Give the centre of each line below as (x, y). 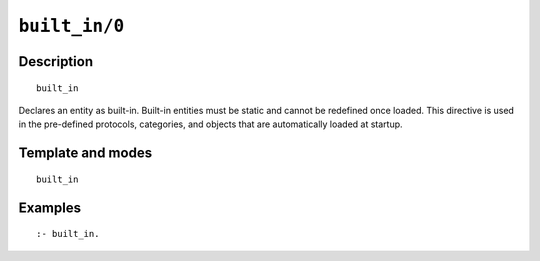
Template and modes (85, 153)
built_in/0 (71, 26)
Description (56, 61)
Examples (50, 207)
